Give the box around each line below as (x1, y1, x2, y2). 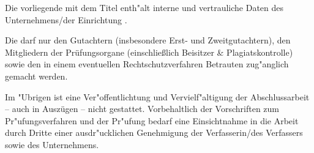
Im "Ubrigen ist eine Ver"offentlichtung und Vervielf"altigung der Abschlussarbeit (5, 90, 310, 103)
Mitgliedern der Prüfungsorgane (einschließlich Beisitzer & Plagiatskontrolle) (5, 45, 293, 58)
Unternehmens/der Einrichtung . (5, 13, 127, 26)
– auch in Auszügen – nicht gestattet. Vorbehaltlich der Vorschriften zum (5, 102, 279, 115)
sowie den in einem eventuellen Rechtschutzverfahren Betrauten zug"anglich (5, 58, 289, 70)
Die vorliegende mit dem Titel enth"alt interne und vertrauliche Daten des (5, 1, 284, 13)
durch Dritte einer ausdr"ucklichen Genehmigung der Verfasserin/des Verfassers (5, 126, 303, 139)
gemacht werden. (5, 69, 68, 82)
